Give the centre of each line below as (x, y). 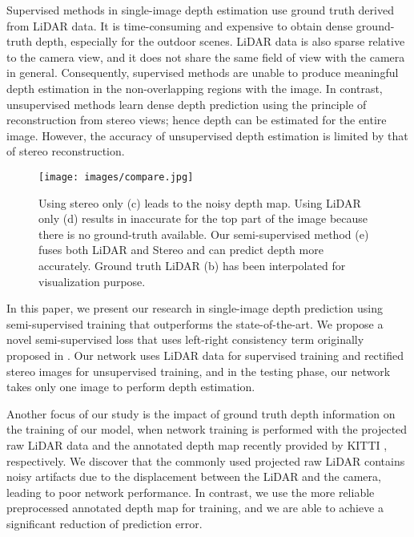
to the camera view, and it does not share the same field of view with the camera (206, 57)
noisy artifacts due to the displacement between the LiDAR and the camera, (194, 476)
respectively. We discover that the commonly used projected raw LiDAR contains (206, 460)
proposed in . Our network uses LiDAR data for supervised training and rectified (205, 355)
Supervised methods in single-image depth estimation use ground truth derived (200, 10)
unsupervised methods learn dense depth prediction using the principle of (187, 104)
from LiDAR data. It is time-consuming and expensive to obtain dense (180, 25)
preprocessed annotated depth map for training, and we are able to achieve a (195, 508)
